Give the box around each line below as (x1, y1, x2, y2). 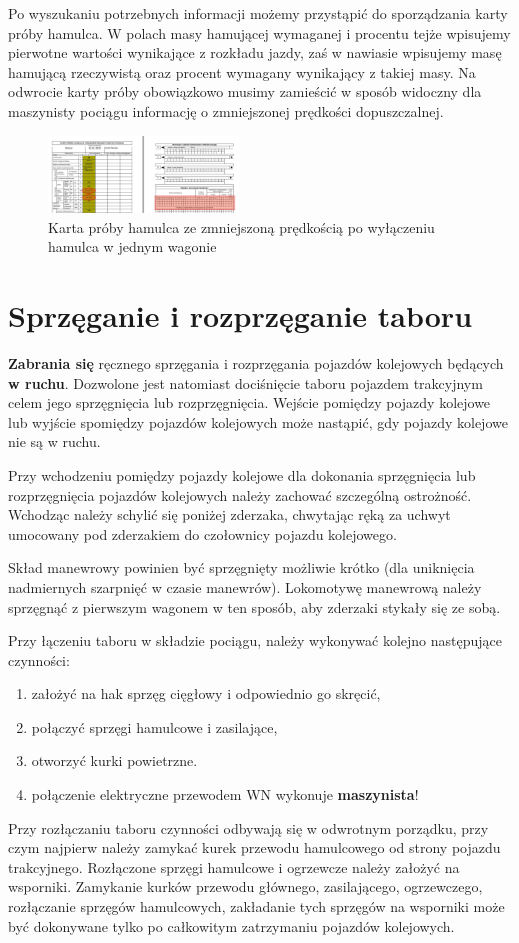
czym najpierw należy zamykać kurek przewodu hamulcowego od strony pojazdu (8, 837, 501, 858)
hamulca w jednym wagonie (48, 236, 217, 257)
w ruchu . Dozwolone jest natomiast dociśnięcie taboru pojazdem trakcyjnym (8, 372, 483, 393)
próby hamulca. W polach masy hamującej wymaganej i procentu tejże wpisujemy (8, 22, 511, 43)
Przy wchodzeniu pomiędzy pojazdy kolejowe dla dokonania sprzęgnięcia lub (8, 464, 476, 485)
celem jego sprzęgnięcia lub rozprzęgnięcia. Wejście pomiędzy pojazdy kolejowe (8, 392, 491, 413)
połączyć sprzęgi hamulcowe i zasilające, (31, 716, 278, 737)
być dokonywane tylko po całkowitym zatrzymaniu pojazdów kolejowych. (8, 915, 455, 936)
